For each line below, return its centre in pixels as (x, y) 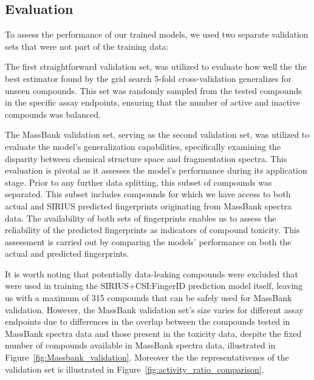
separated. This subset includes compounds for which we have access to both (148, 194)
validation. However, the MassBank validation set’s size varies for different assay (154, 309)
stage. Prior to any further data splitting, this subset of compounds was (138, 182)
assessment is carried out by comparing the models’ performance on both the (148, 241)
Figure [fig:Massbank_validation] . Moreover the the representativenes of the (147, 357)
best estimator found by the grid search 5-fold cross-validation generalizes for (148, 78)
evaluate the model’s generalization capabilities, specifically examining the (143, 146)
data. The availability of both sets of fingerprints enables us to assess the (141, 218)
